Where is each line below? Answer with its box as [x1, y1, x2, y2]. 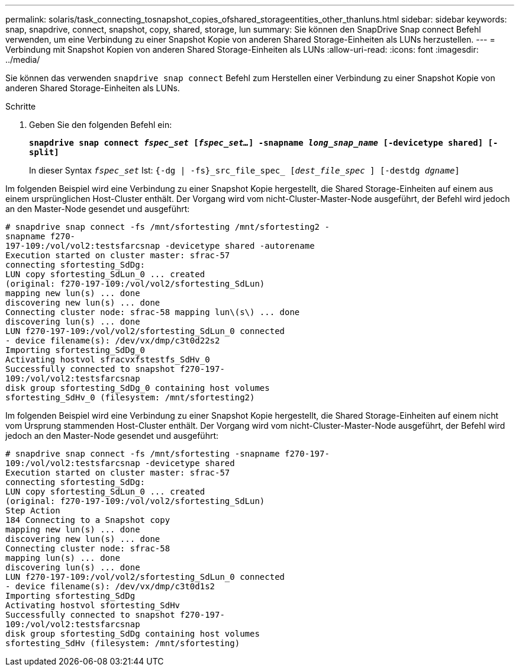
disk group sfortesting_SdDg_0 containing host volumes [5, 383, 270, 393]
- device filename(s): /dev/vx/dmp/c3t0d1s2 [5, 582, 215, 591]
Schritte [5, 101, 36, 111]
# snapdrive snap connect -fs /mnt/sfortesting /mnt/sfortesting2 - [5, 222, 330, 232]
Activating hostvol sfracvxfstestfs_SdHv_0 [5, 355, 210, 364]
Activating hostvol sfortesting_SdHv [5, 601, 180, 610]
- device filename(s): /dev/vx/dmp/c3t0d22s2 [5, 336, 220, 345]
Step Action [5, 506, 60, 515]
